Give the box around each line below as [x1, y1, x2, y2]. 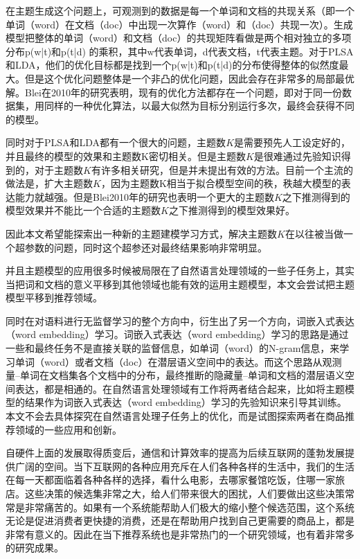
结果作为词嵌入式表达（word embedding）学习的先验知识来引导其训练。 [24, 395, 347, 409]
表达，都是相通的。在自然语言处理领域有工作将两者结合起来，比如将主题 [15, 381, 345, 396]
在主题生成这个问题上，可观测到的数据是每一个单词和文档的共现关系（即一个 [6, 3, 354, 17]
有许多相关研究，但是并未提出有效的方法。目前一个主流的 [91, 162, 353, 177]
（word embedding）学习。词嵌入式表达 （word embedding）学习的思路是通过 [6, 327, 349, 341]
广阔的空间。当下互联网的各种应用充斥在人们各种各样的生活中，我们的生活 [15, 459, 354, 473]
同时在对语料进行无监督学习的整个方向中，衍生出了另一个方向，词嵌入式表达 [6, 313, 354, 328]
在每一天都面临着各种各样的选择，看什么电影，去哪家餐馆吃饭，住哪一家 [6, 472, 335, 487]
